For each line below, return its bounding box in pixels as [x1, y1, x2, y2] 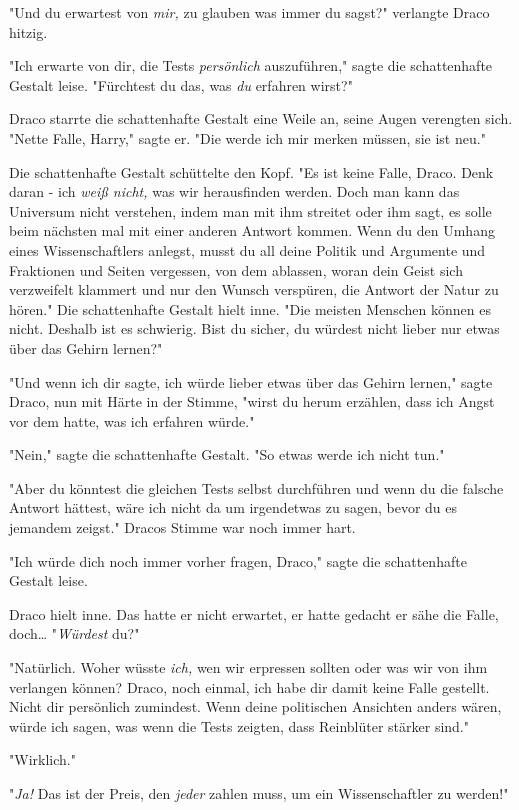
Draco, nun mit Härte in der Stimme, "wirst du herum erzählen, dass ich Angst [9, 391, 495, 412]
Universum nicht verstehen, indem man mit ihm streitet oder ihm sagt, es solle [9, 200, 492, 221]
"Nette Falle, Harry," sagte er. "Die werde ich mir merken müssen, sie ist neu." [9, 127, 486, 148]
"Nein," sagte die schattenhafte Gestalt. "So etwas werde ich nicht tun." [9, 444, 445, 465]
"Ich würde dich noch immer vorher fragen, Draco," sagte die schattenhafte [9, 550, 467, 571]
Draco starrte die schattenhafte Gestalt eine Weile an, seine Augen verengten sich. [9, 108, 513, 129]
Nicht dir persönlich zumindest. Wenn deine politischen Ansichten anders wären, [9, 696, 502, 717]
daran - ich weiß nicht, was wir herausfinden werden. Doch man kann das [9, 181, 460, 202]
